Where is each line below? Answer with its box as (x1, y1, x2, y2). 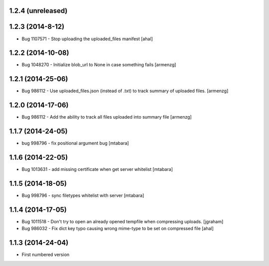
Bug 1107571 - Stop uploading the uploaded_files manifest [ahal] (21, 35, 153, 42)
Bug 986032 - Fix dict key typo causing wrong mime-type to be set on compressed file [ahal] (21, 226, 214, 232)
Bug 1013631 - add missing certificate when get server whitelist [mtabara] (21, 166, 173, 172)
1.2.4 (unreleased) (9, 6, 68, 15)
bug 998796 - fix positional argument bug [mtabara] (21, 140, 129, 146)
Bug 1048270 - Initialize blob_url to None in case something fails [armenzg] (21, 62, 176, 68)
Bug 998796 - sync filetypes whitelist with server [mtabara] (21, 192, 144, 198)
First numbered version (21, 252, 70, 258)
